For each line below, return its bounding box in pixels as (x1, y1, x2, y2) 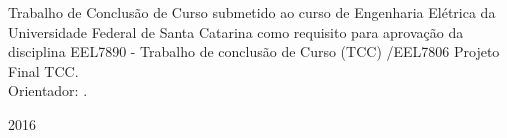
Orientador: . (8, 80, 88, 101)
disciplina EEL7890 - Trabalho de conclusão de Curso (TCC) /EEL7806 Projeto (8, 41, 500, 62)
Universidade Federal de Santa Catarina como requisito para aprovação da (8, 21, 464, 42)
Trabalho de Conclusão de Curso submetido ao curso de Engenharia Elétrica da (8, 2, 496, 22)
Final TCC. (8, 60, 79, 81)
